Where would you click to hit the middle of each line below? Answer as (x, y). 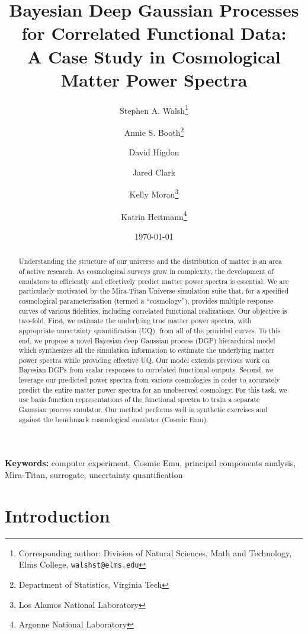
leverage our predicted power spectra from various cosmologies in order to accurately (149, 380)
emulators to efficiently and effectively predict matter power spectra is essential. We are (154, 281)
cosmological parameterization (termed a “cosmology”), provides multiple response (146, 300)
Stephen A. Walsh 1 (154, 109)
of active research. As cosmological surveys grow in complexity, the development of (146, 271)
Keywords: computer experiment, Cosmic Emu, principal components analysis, (150, 463)
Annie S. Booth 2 (154, 131)
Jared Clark (154, 172)
